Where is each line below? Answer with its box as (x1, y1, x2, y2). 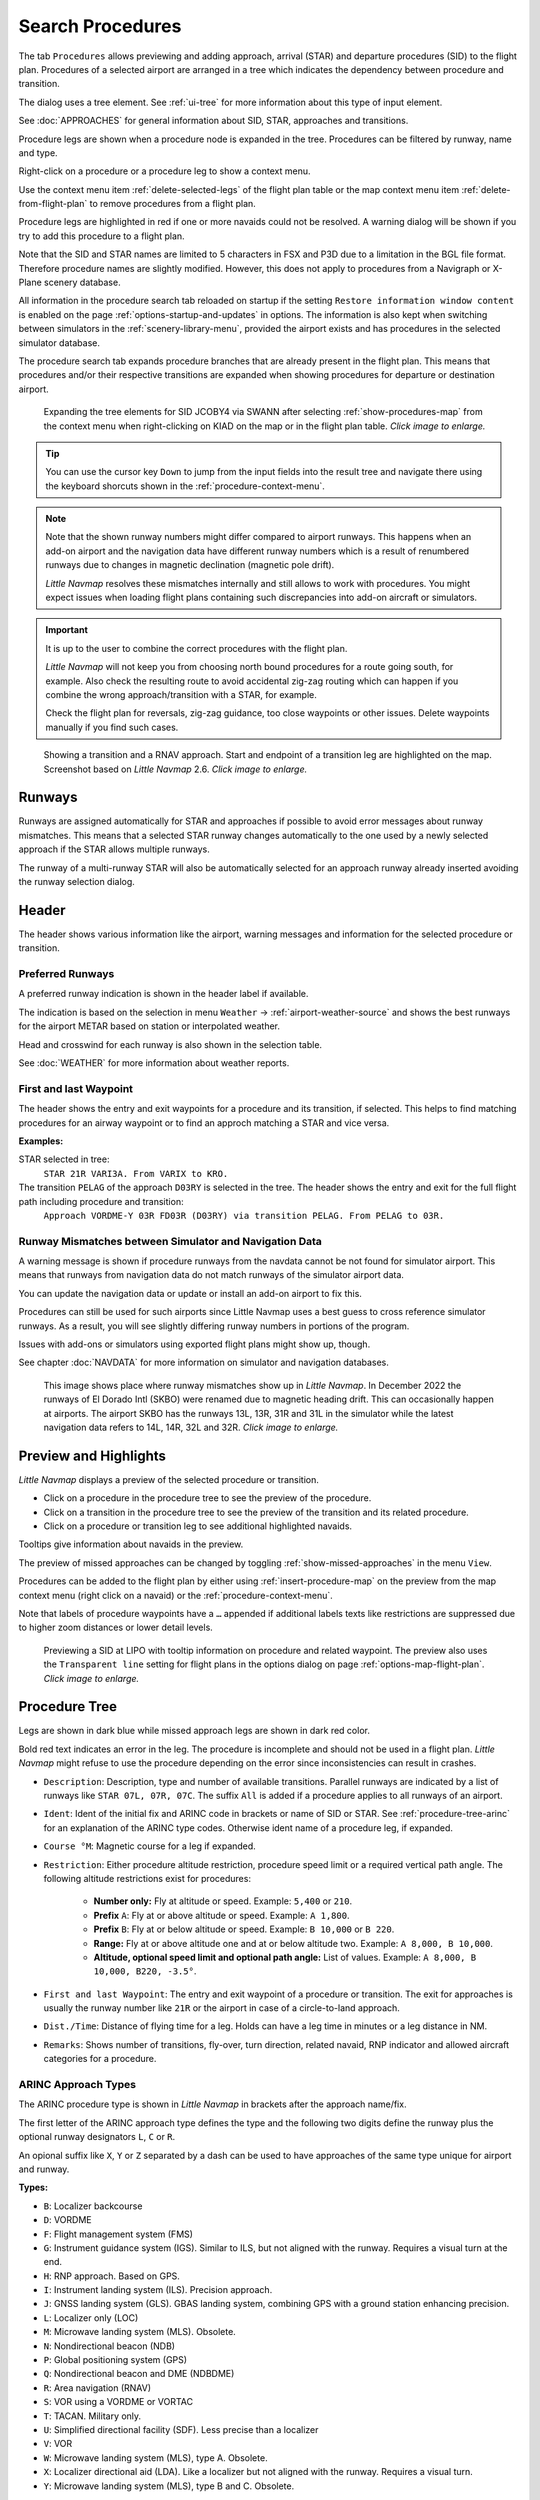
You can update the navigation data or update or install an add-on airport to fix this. (18, 1287, 362, 1299)
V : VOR (43, 2438, 73, 2450)
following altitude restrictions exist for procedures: (43, 1872, 252, 1884)
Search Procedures (18, 15, 182, 37)
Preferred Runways (18, 967, 115, 981)
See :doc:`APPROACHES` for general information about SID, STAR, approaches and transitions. (18, 115, 409, 127)
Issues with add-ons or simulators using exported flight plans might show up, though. (18, 1338, 371, 1350)
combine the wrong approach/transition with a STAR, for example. (45, 689, 317, 700)
